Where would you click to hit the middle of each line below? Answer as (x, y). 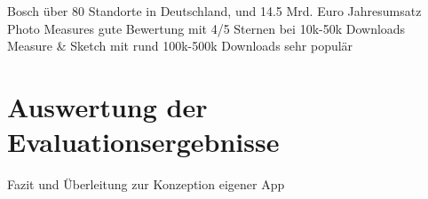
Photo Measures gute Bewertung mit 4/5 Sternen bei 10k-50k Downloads (206, 28)
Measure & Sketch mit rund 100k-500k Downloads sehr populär (180, 46)
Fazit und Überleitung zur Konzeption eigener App (146, 184)
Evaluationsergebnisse (143, 142)
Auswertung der (107, 106)
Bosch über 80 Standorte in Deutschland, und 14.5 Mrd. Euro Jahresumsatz (214, 11)
